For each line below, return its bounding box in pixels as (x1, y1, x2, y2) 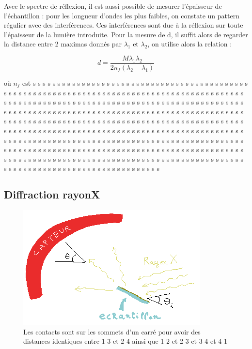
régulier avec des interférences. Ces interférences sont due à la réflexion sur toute (4, 20, 243, 30)
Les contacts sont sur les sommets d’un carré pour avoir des (23, 326, 201, 336)
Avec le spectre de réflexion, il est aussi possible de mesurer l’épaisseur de (4, 1, 222, 11)
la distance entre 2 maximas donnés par (4, 39, 122, 49)
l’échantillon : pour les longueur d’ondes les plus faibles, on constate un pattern (4, 10, 239, 20)
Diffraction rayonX (4, 187, 100, 202)
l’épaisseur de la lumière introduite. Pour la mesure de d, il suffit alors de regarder (4, 29, 248, 39)
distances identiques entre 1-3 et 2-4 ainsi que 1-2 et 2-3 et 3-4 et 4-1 (23, 336, 228, 346)
